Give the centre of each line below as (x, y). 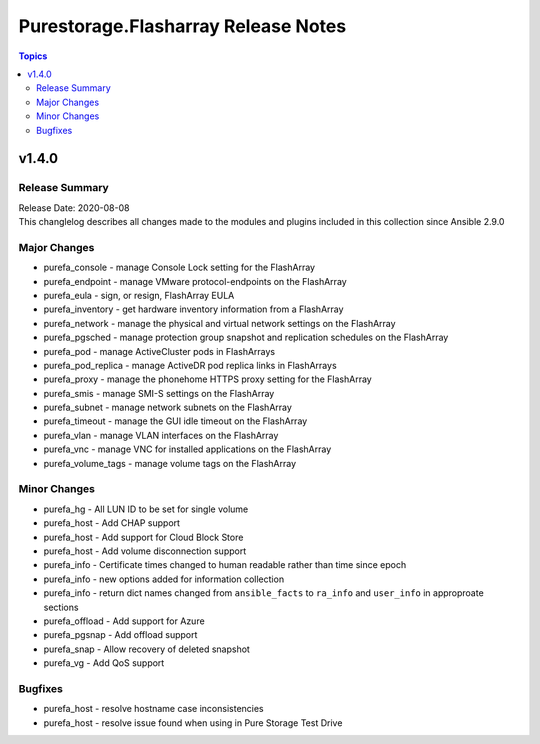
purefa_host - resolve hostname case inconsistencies (153, 709)
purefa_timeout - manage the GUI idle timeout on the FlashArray (175, 421)
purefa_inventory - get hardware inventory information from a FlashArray (193, 309)
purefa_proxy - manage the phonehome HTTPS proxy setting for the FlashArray (207, 379)
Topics (33, 56)
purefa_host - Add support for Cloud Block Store (143, 537)
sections (61, 607)
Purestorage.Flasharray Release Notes (182, 26)
